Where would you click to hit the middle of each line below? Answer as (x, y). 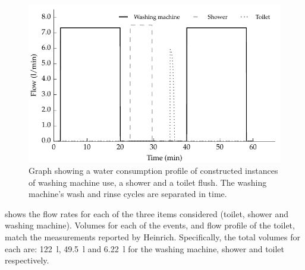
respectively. (27, 260)
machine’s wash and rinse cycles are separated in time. (128, 194)
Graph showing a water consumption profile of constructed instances (153, 171)
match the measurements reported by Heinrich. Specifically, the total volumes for (153, 237)
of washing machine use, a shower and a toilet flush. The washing (148, 182)
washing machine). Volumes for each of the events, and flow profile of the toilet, (150, 225)
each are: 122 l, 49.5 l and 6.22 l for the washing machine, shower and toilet (145, 248)
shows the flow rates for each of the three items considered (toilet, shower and (147, 213)
